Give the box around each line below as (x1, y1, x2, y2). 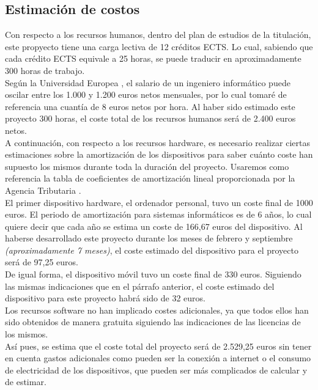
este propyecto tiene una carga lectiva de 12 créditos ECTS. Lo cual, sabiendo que (5, 40, 313, 53)
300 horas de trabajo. (5, 64, 85, 76)
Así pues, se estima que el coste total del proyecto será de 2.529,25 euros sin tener (5, 339, 312, 352)
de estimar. (5, 375, 46, 388)
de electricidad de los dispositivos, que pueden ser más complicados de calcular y (5, 363, 308, 376)
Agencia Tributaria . (5, 183, 81, 196)
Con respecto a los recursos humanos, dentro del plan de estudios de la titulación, (5, 28, 311, 41)
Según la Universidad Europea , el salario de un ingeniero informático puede (5, 76, 290, 89)
